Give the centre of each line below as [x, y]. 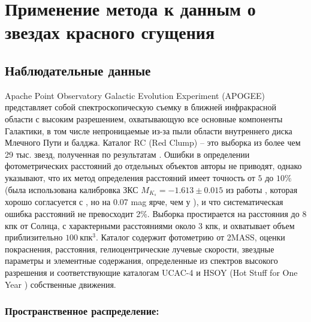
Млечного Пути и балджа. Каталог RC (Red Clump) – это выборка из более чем [153, 142]
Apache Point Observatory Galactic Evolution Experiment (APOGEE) [135, 95]
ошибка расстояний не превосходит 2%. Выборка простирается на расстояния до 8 [156, 213]
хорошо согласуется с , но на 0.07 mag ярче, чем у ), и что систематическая [144, 202]
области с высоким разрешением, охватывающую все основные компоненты [144, 118]
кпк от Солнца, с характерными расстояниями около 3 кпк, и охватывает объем [150, 225]
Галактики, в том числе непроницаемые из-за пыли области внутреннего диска [149, 130]
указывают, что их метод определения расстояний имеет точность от [130, 177]
